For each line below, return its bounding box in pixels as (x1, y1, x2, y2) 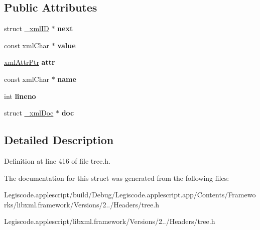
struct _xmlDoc (4, 107, 54, 118)
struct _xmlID (4, 23, 49, 34)
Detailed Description (4, 132, 114, 148)
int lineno (4, 90, 36, 101)
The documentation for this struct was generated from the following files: (4, 172, 229, 183)
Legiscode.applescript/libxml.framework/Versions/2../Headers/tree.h (4, 216, 215, 226)
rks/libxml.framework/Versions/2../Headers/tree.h (4, 199, 159, 209)
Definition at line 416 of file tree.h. (4, 155, 110, 166)
